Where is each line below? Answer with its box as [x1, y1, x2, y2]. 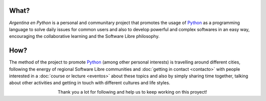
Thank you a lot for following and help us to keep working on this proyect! [57, 89, 207, 95]
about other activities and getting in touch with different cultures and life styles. [9, 80, 170, 86]
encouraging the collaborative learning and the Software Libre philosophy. [9, 34, 160, 39]
